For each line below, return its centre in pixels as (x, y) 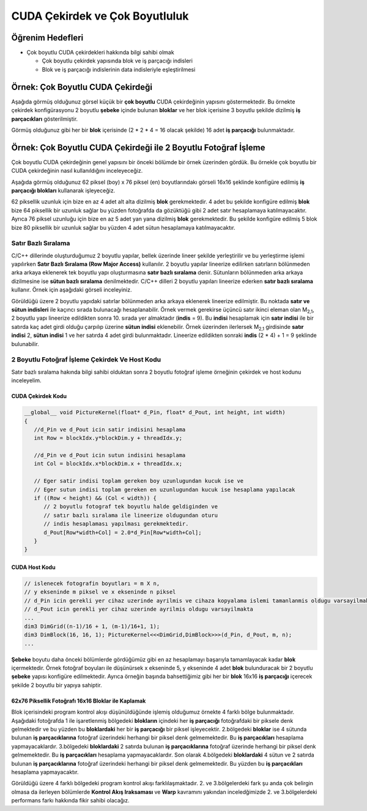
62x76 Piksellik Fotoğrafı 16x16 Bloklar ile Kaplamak (79, 701)
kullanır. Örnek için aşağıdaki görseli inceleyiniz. (72, 290)
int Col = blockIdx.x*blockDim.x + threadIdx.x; (108, 464)
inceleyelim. (26, 380)
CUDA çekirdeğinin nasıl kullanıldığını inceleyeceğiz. (77, 171)
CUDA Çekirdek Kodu (39, 396)
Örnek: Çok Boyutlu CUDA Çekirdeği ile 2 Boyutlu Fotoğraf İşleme (138, 147)
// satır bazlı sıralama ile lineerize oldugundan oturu (131, 515)
